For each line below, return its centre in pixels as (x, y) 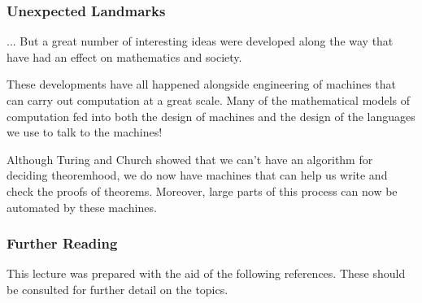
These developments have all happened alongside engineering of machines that (202, 84)
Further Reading (62, 243)
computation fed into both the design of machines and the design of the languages (211, 116)
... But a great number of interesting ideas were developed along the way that (200, 41)
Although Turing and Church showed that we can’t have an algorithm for (190, 159)
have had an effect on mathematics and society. (124, 56)
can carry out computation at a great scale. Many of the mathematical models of (209, 100)
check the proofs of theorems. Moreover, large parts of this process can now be (202, 190)
